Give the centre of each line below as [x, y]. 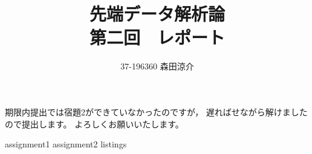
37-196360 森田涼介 [157, 66]
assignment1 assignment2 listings [66, 144]
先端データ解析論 [157, 14]
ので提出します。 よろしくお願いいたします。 [94, 124]
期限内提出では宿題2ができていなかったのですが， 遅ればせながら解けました [156, 111]
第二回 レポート [157, 37]
